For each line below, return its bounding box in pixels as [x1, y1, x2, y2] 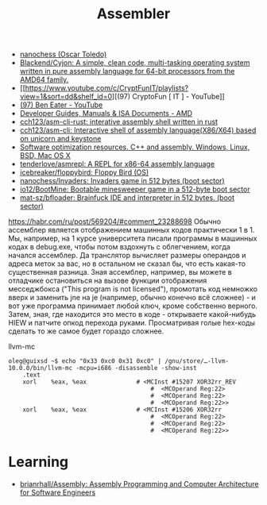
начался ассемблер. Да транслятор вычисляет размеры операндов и [8, 251, 246, 260]
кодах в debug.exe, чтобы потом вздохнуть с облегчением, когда [8, 242, 230, 252]
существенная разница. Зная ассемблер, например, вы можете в [8, 268, 232, 277]
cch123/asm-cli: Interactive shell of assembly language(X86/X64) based [19, 125, 257, 135]
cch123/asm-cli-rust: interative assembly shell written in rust [19, 117, 219, 127]
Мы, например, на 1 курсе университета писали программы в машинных [8, 233, 257, 243]
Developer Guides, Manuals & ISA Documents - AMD [19, 109, 193, 118]
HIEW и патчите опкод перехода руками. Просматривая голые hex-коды [8, 318, 256, 328]
